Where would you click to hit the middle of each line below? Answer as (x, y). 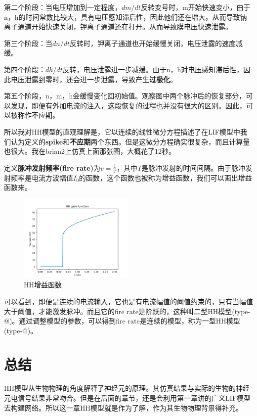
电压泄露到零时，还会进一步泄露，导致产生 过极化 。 (94, 79)
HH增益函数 (43, 285)
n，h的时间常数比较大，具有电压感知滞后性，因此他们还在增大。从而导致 (122, 17)
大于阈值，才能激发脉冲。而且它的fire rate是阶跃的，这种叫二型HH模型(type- (127, 311)
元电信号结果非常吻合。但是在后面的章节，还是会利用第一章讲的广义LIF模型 (127, 398)
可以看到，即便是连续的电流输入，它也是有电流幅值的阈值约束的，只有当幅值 (128, 301)
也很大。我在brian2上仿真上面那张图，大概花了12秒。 (90, 151)
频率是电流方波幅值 (42, 177)
